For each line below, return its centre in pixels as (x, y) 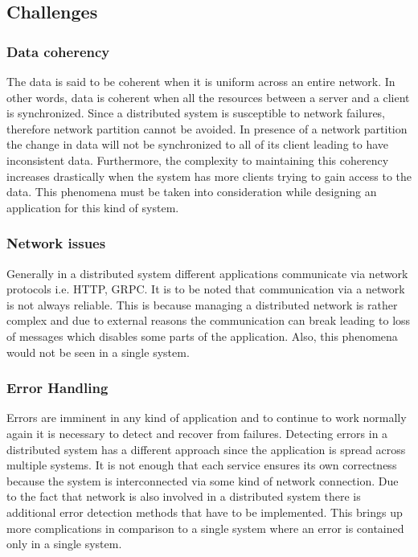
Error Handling (57, 388)
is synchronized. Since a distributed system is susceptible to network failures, (196, 113)
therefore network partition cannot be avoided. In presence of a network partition (207, 128)
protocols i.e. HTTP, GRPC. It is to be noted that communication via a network (206, 289)
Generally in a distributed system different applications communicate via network (207, 273)
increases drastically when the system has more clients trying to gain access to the (209, 176)
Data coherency (58, 51)
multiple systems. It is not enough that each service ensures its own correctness (202, 465)
